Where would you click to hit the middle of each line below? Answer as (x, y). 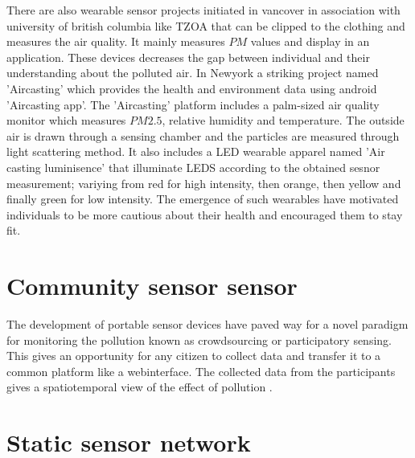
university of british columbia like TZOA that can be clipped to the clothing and (206, 25)
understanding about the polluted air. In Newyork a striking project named (193, 73)
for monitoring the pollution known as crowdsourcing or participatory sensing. (199, 339)
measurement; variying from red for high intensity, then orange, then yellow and (204, 183)
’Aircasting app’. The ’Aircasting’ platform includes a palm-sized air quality (193, 104)
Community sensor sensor (152, 286)
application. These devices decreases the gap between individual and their (188, 57)
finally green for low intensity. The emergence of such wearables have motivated (203, 199)
